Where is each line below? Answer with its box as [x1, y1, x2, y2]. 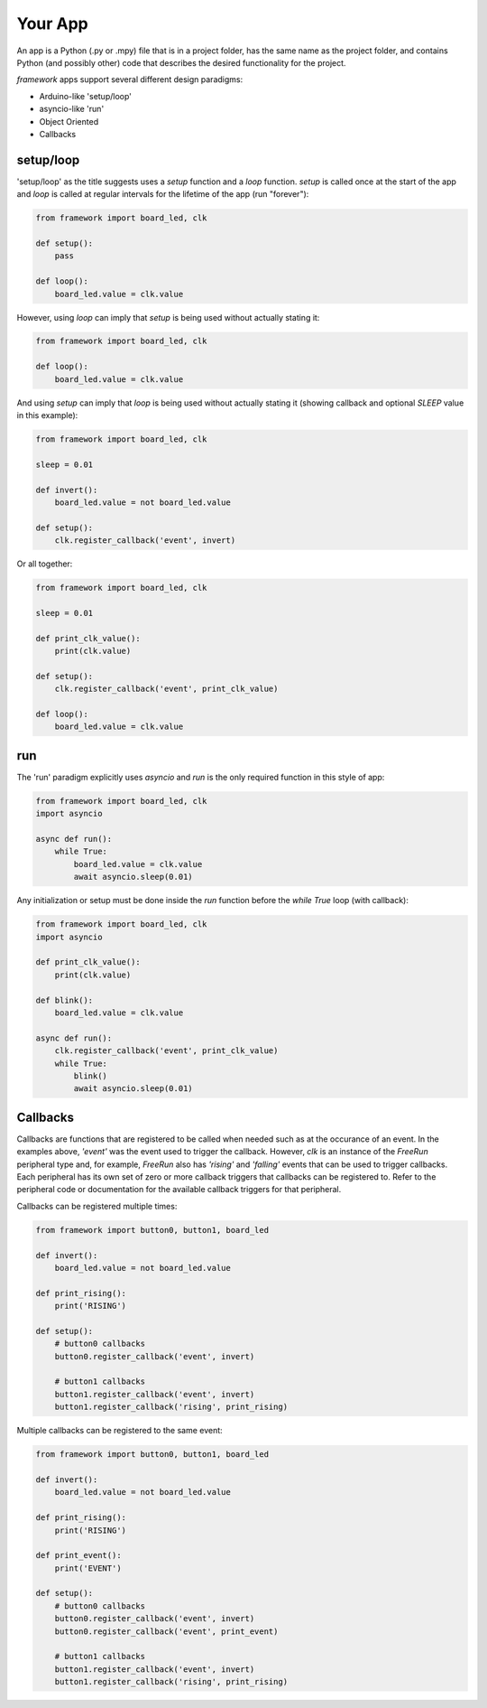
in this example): [16, 410, 78, 421]
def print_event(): [35, 1550, 122, 1561]
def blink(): [35, 994, 94, 1005]
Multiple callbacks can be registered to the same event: [16, 1425, 223, 1436]
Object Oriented [39, 116, 99, 126]
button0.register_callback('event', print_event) [54, 1626, 279, 1637]
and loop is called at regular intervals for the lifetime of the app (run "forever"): [16, 189, 309, 200]
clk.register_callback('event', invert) [54, 536, 236, 546]
